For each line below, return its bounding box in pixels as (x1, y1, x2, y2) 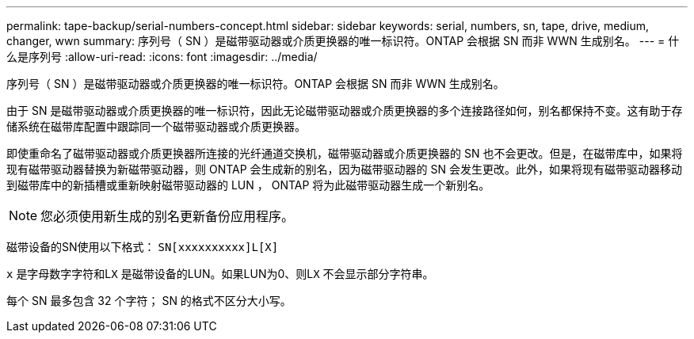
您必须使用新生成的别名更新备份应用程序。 (40, 208, 295, 224)
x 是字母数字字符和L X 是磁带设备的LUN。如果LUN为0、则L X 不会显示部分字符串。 (6, 267, 434, 280)
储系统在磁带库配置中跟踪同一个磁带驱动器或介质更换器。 (6, 120, 306, 133)
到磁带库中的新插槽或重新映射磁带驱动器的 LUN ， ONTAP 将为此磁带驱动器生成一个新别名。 (6, 178, 490, 192)
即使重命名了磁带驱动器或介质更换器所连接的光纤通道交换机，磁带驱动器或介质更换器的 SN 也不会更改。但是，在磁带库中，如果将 (6, 147, 683, 160)
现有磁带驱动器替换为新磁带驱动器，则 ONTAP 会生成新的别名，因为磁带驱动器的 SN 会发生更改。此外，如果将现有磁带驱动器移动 (6, 162, 682, 176)
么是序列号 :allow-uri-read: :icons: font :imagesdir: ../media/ (6, 50, 318, 63)
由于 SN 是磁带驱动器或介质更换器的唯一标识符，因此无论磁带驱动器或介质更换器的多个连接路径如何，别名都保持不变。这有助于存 (6, 104, 683, 117)
